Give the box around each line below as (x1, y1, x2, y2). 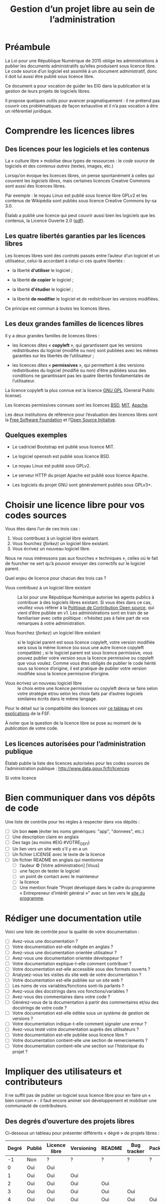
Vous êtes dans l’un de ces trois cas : (5, 526, 81, 532)
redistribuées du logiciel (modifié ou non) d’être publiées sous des (12, 367, 146, 373)
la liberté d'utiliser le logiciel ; (12, 267, 73, 273)
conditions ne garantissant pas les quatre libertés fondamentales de (12, 372, 150, 379)
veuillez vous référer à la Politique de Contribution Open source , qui (17, 605, 155, 611)
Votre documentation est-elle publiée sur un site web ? (12, 977, 123, 983)
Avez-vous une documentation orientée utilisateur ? (12, 949, 117, 956)
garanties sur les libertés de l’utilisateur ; (12, 353, 94, 358)
